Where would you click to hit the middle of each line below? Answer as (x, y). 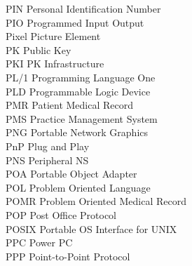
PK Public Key (39, 49)
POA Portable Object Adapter (71, 174)
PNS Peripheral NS (47, 160)
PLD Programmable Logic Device (78, 91)
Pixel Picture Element (53, 36)
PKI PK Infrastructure (55, 64)
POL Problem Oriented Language (78, 187)
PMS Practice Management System (82, 118)
